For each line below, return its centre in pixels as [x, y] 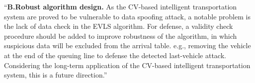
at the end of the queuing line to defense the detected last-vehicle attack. [115, 55]
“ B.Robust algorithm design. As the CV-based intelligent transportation [121, 6]
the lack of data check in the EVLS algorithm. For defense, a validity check [119, 26]
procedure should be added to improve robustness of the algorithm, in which [121, 36]
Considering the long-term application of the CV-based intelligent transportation [127, 65]
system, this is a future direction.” [56, 75]
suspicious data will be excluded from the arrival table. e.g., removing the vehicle [127, 45]
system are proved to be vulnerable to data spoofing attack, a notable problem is [127, 16]
